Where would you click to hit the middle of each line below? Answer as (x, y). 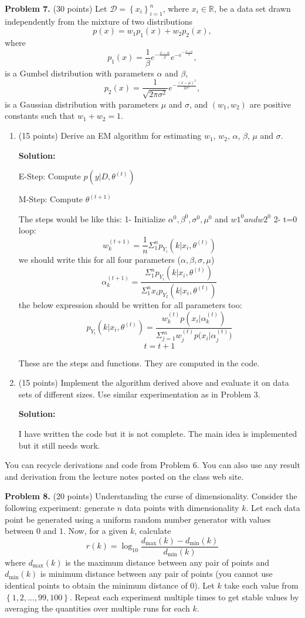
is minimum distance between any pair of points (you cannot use (156, 574)
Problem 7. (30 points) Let (56, 8)
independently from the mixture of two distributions (99, 21)
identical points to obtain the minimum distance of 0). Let (110, 585)
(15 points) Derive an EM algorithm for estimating (110, 136)
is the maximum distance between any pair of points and (167, 562)
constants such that (40, 116)
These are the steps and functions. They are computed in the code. (139, 363)
